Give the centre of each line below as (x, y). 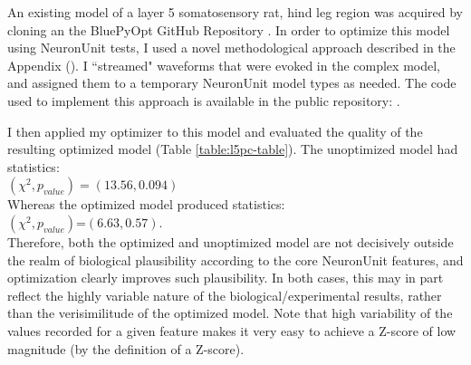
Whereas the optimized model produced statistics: (146, 204)
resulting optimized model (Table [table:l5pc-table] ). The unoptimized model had (233, 149)
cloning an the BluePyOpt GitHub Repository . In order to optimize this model (229, 29)
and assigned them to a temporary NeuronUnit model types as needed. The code (232, 83)
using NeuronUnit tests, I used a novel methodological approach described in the (231, 48)
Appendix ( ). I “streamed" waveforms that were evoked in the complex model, (224, 65)
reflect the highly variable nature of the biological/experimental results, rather (225, 295)
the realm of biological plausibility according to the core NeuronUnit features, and (235, 259)
